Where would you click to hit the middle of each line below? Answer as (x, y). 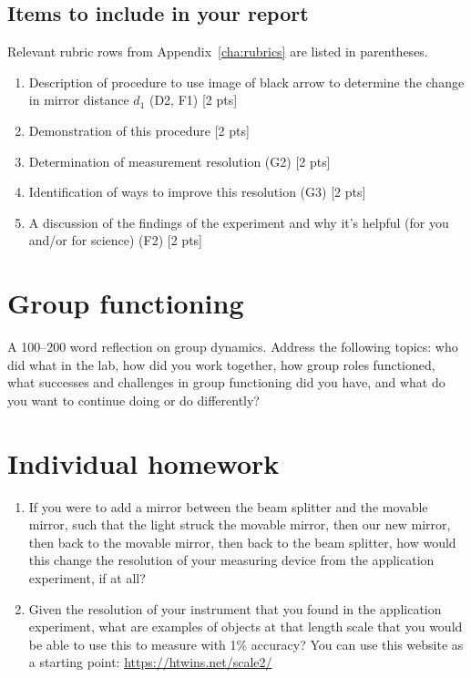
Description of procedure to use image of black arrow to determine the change (246, 82)
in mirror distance (79, 100)
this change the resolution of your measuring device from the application (231, 560)
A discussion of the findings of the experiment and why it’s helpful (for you (239, 222)
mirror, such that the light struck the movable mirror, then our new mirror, (240, 524)
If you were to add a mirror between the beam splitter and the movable (228, 506)
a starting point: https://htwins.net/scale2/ (150, 662)
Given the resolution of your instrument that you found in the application (235, 608)
